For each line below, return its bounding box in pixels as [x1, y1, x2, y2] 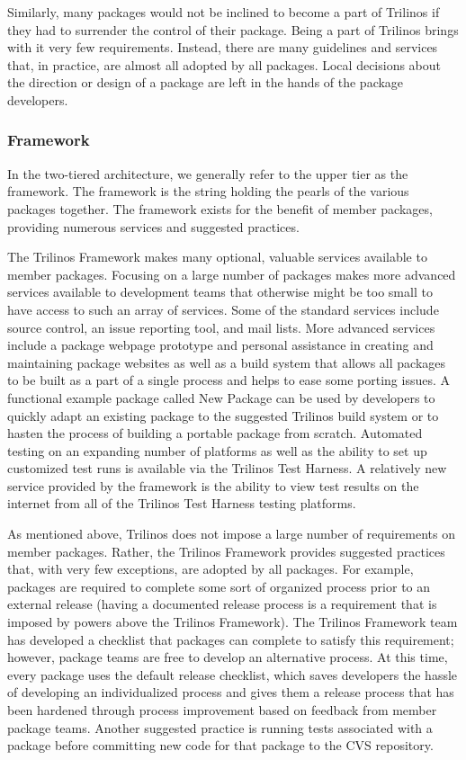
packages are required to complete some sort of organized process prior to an [7, 577, 431, 595]
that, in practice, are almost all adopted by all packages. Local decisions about [7, 55, 442, 74]
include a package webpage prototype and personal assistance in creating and [7, 335, 434, 354]
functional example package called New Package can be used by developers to [7, 388, 435, 407]
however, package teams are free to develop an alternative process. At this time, [7, 648, 448, 666]
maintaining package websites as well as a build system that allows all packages [7, 353, 446, 371]
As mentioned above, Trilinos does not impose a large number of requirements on [7, 524, 455, 543]
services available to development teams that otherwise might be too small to [7, 282, 433, 301]
